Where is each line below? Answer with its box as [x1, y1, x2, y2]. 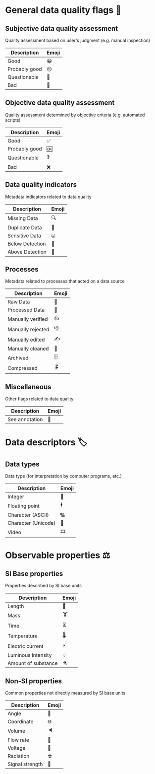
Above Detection [7, 248, 47, 255]
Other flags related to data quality [5, 396, 74, 402]
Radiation [7, 753, 30, 760]
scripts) [5, 117, 21, 123]
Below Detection [7, 240, 46, 247]
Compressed [7, 364, 38, 371]
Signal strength [7, 761, 43, 768]
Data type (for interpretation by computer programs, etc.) [5, 473, 122, 479]
